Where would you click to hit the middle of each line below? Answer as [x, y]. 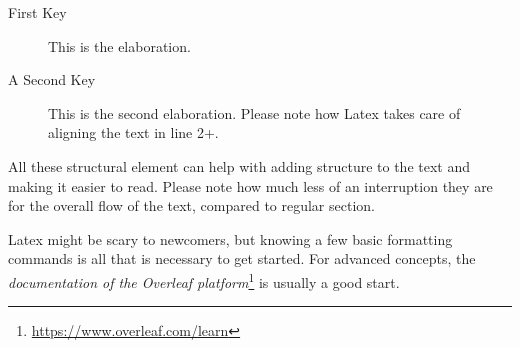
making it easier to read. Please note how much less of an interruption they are [250, 185]
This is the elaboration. [119, 45]
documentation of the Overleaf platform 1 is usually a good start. [204, 280]
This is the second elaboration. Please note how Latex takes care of [254, 112]
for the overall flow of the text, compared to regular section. [191, 205]
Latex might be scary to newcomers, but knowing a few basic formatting [230, 238]
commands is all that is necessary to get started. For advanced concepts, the [242, 258]
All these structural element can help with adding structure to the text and [239, 165]
